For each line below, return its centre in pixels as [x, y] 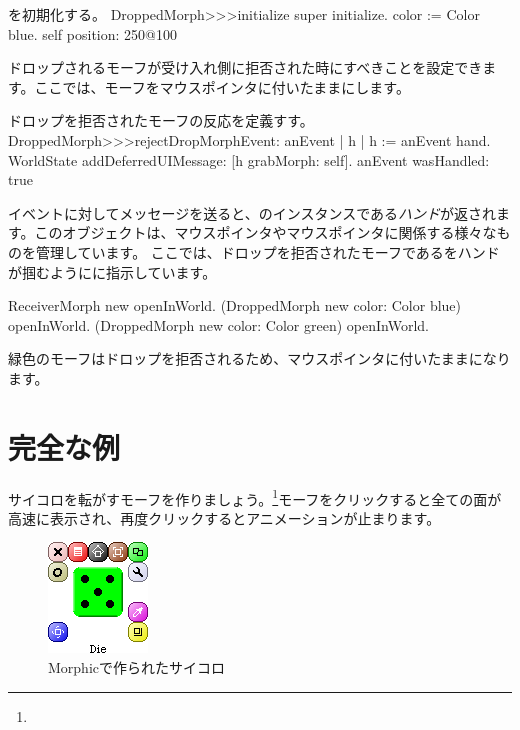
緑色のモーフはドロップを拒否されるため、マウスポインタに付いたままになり [259, 358]
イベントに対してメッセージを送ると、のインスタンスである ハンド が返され [252, 212]
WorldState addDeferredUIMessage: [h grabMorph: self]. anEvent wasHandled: [249, 159]
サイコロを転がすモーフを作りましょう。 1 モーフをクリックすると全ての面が [255, 497]
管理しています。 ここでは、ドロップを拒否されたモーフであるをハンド [267, 251]
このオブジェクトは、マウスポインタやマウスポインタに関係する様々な [265, 232]
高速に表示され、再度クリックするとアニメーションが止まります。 [224, 517]
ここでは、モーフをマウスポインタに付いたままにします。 [222, 86]
